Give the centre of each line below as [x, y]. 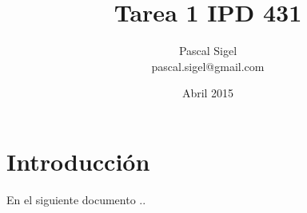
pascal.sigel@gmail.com [208, 66]
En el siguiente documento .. [76, 199]
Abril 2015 [208, 93]
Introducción [78, 161]
